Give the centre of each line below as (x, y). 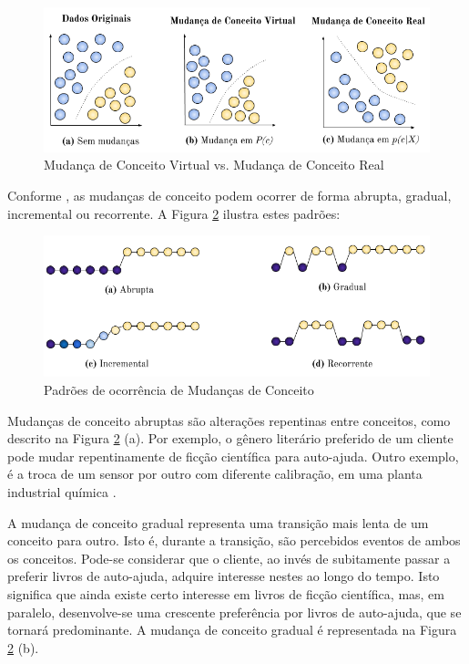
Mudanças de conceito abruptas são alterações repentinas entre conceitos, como (229, 420)
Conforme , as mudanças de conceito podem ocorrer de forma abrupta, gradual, (229, 196)
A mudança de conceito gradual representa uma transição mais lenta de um (218, 522)
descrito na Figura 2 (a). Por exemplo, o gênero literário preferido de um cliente (230, 438)
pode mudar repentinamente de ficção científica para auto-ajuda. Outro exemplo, (233, 456)
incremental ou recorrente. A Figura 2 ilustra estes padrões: (174, 213)
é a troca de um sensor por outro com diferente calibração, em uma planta (215, 474)
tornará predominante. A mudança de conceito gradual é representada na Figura (232, 630)
